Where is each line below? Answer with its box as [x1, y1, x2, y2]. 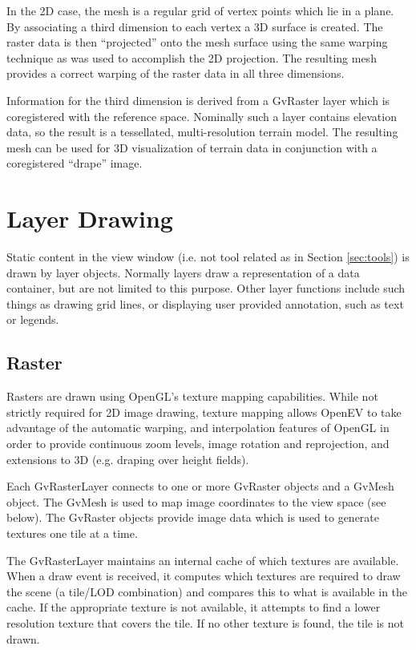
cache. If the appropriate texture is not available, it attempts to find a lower [6, 599, 381, 616]
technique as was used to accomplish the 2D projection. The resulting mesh [6, 49, 377, 66]
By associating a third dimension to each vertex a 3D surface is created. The [6, 18, 383, 34]
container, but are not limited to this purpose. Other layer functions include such [6, 280, 406, 297]
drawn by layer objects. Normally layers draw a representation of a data [6, 264, 360, 281]
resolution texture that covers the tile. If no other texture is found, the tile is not [6, 614, 404, 631]
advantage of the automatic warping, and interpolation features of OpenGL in [6, 419, 390, 436]
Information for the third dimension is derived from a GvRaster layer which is [6, 91, 390, 108]
